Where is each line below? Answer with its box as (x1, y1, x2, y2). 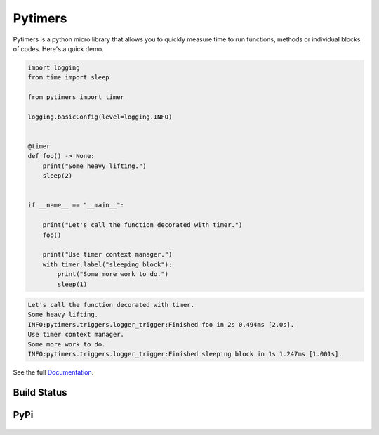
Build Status (13, 387, 67, 398)
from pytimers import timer (27, 93, 124, 101)
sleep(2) (42, 172, 73, 180)
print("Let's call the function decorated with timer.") (42, 221, 243, 229)
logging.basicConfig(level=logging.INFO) (27, 112, 173, 121)
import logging (27, 63, 80, 72)
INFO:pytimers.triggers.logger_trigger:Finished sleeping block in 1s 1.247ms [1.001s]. (27, 350, 343, 358)
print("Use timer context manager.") (42, 250, 173, 259)
